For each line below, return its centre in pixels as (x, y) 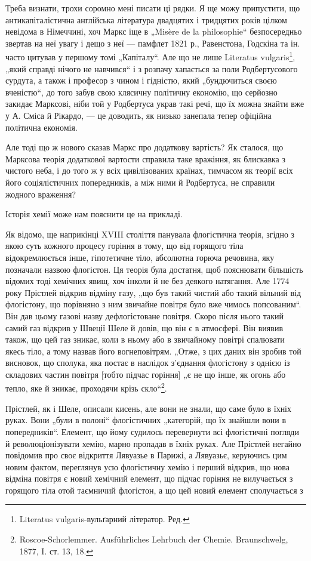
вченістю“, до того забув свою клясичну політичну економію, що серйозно (141, 92)
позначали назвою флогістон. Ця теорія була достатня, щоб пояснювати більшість (154, 269)
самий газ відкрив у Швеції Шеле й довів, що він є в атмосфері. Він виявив (144, 327)
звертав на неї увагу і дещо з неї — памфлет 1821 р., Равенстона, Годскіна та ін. (153, 43)
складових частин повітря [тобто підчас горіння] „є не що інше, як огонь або (146, 374)
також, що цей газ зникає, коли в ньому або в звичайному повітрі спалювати (145, 339)
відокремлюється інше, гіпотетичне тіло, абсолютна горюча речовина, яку (140, 257)
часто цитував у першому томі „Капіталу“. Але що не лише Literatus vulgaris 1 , (150, 56)
